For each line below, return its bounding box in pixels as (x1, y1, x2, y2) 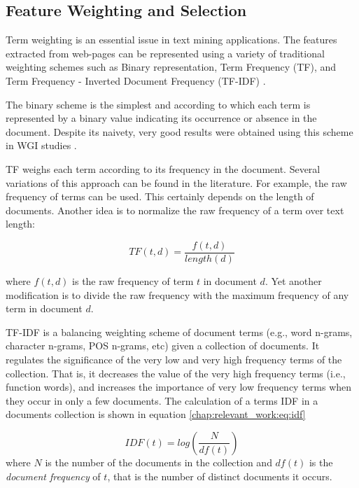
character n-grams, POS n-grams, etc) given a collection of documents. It (6, 338, 320, 353)
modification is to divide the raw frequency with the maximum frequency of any (6, 287, 349, 302)
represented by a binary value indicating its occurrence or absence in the (6, 111, 317, 125)
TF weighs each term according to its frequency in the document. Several (6, 161, 321, 176)
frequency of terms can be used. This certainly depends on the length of (6, 189, 314, 204)
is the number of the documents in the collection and (45, 454, 272, 469)
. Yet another (265, 273, 322, 288)
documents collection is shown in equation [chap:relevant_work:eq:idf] (6, 407, 306, 421)
